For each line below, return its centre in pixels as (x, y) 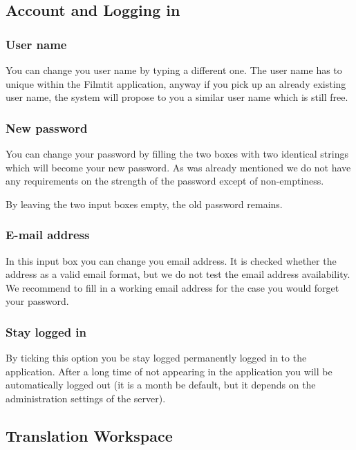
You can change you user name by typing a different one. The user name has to (174, 70)
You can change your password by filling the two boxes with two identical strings (177, 153)
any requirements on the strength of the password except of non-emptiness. (165, 181)
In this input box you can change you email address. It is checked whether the (171, 260)
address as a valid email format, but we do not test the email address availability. (178, 274)
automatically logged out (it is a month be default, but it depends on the (161, 385)
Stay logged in (46, 331)
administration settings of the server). (86, 398)
